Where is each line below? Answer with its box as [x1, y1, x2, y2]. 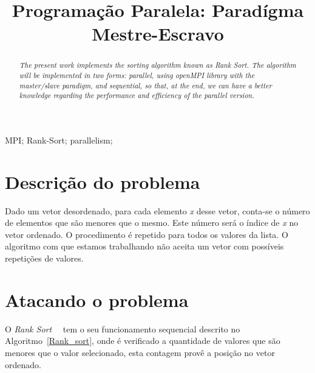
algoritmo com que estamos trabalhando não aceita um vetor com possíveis [5, 240, 284, 253]
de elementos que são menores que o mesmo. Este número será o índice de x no [5, 216, 299, 229]
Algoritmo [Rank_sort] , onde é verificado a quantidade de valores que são [5, 334, 280, 347]
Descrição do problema [5, 169, 200, 194]
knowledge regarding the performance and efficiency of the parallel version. [19, 90, 254, 101]
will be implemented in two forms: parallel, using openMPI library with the [19, 70, 255, 81]
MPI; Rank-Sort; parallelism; [5, 133, 113, 146]
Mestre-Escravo [92, 21, 224, 46]
